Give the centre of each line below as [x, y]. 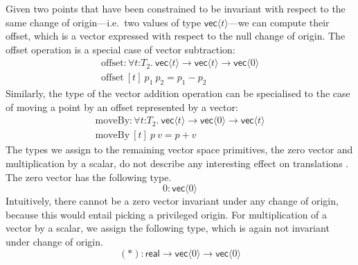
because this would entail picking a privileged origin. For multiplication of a [167, 214]
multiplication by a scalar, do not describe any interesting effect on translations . [177, 163]
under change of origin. [54, 242]
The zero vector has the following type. [89, 177]
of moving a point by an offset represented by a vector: [122, 106]
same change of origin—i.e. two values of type [104, 22]
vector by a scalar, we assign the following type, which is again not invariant [168, 228]
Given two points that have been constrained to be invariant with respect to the [176, 8]
